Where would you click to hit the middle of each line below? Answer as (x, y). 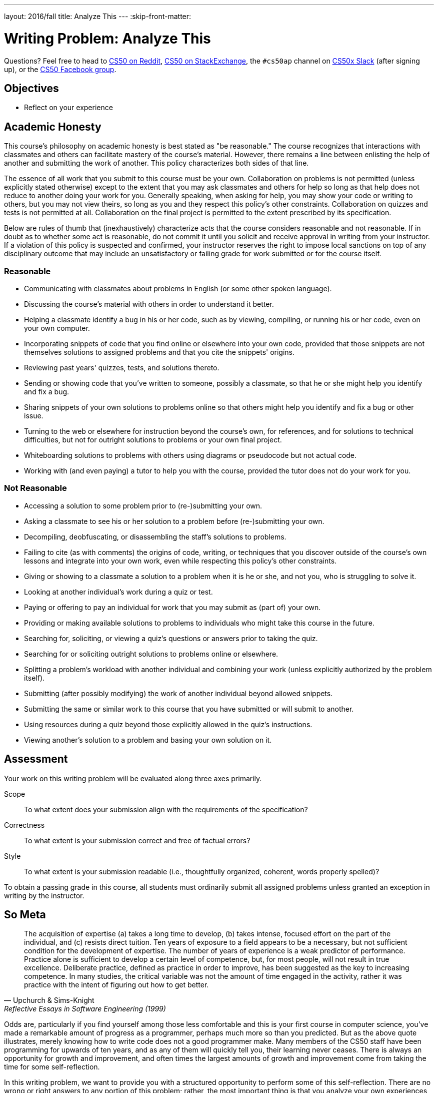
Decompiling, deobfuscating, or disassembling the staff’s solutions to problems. (155, 536)
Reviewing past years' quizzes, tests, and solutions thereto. (122, 367)
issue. (34, 415)
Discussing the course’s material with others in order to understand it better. (149, 304)
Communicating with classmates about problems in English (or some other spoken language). (178, 288)
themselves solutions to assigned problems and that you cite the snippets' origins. (159, 352)
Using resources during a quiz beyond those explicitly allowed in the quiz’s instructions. (168, 724)
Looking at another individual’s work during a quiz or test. (118, 592)
